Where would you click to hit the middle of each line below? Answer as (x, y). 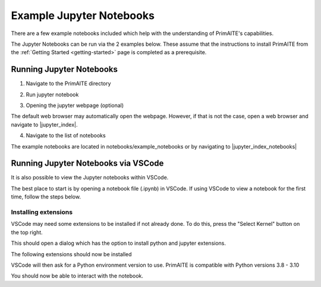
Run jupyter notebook (52, 94)
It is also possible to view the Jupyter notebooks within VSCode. (90, 178)
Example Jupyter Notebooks (83, 15)
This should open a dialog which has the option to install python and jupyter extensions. (118, 243)
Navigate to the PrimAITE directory (68, 84)
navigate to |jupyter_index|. (44, 124)
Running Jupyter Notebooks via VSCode (87, 163)
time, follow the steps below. (46, 197)
